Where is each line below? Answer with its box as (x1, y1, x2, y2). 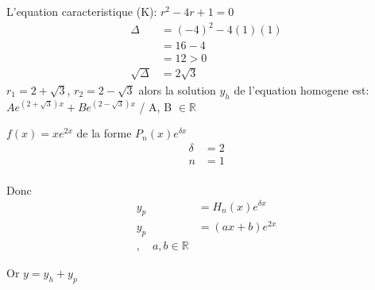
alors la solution (138, 81, 216, 98)
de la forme (76, 125, 132, 141)
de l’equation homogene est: (234, 81, 369, 98)
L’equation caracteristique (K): (6, 3, 157, 19)
